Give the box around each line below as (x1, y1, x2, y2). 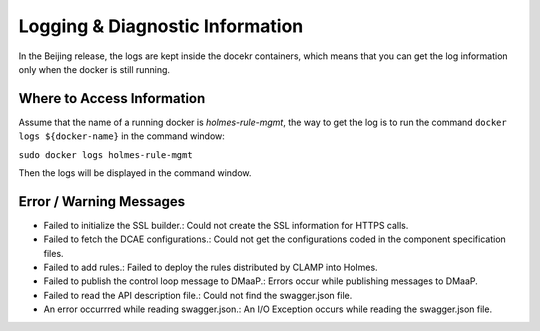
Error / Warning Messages (18, 193, 185, 210)
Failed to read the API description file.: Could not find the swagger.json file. (43, 289, 353, 301)
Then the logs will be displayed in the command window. (18, 167, 252, 179)
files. (43, 247, 64, 259)
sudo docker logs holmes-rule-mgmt (18, 149, 194, 160)
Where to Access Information (18, 90, 206, 107)
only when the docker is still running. (18, 63, 170, 75)
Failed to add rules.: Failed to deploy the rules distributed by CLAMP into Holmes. (43, 261, 379, 274)
